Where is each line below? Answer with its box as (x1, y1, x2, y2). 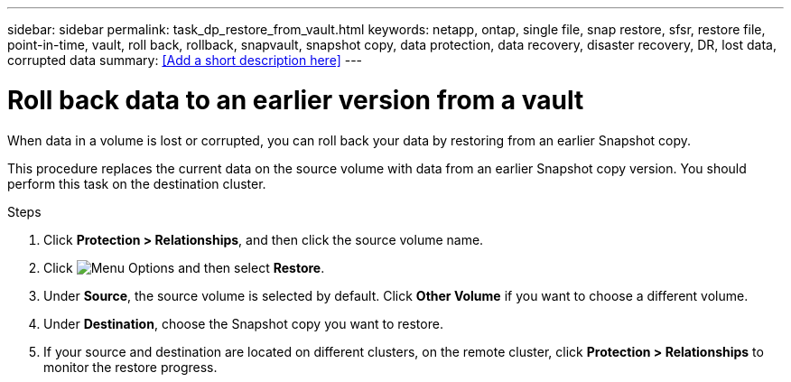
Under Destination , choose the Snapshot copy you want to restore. (43, 315, 443, 331)
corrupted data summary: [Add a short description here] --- (7, 52, 363, 68)
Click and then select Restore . (43, 259, 325, 275)
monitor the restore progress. (43, 359, 218, 375)
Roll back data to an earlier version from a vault (7, 84, 584, 116)
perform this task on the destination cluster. (7, 175, 266, 191)
